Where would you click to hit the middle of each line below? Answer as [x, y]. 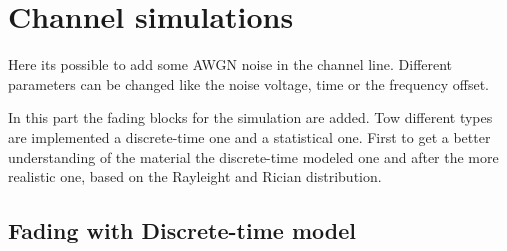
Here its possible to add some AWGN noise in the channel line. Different [230, 64]
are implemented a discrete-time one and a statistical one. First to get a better [249, 136]
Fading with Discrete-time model [182, 230]
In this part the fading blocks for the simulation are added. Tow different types [250, 117]
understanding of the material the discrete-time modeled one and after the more [253, 156]
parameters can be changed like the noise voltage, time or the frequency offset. [248, 83]
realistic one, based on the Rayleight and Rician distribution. [195, 176]
